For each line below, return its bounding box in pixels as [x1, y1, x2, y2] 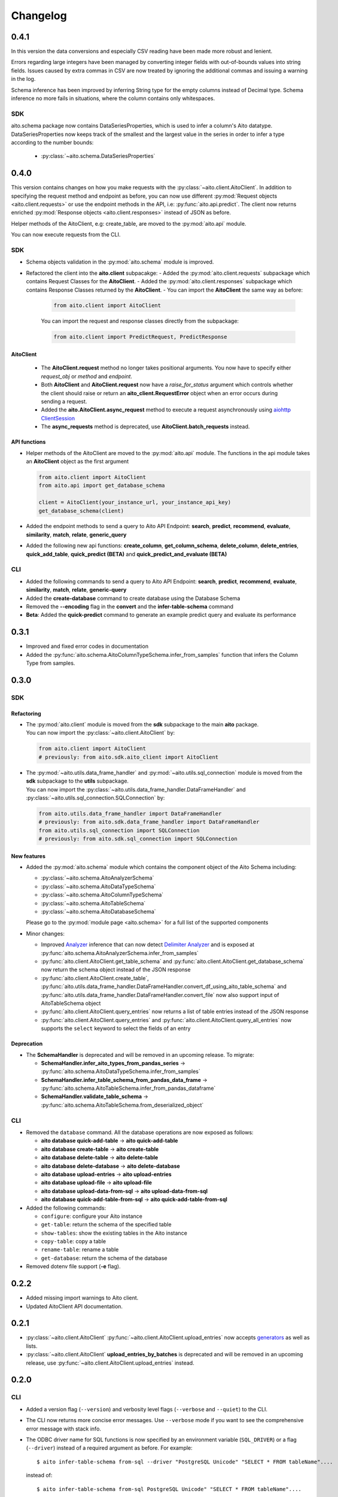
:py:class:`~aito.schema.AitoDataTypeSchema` [41, 883, 156, 890]
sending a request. [41, 398, 87, 405]
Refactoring [11, 710, 41, 717]
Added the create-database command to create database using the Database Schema [26, 595, 240, 602]
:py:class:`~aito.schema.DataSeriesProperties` [41, 153, 156, 160]
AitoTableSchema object [41, 999, 101, 1007]
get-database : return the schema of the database [41, 1254, 168, 1262]
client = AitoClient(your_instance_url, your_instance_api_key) [38, 499, 232, 506]
